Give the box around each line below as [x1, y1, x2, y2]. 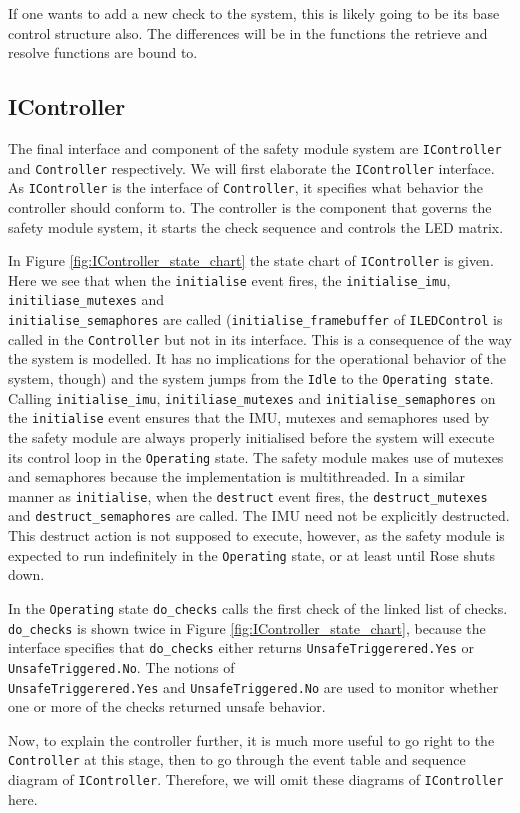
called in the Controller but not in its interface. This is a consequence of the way [8, 328, 512, 349]
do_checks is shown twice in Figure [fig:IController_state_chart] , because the [8, 617, 486, 638]
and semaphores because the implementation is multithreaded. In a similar [8, 466, 466, 487]
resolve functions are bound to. [8, 42, 198, 63]
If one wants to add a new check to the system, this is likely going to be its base [8, 3, 500, 23]
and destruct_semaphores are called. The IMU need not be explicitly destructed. [8, 505, 510, 526]
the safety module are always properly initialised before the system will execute [8, 426, 495, 447]
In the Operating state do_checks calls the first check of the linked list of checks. [8, 597, 508, 618]
